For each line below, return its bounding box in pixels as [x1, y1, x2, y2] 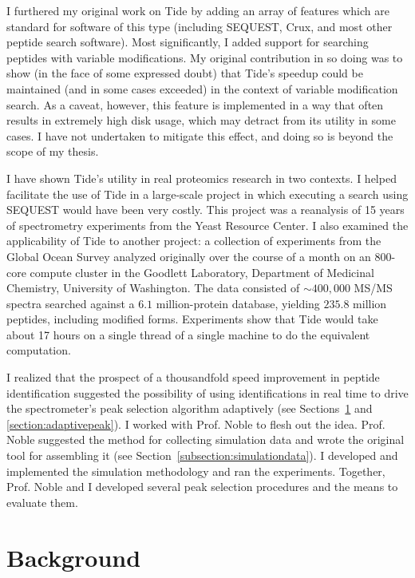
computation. [6, 342, 71, 358]
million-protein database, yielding [156, 295, 320, 311]
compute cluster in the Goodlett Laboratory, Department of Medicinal [30, 263, 374, 280]
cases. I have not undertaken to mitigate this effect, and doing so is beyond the [6, 127, 393, 144]
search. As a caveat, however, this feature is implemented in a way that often [6, 96, 384, 113]
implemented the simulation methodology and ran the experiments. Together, [6, 462, 385, 479]
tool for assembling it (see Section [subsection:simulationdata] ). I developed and [6, 447, 398, 464]
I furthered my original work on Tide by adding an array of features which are [6, 2, 389, 18]
